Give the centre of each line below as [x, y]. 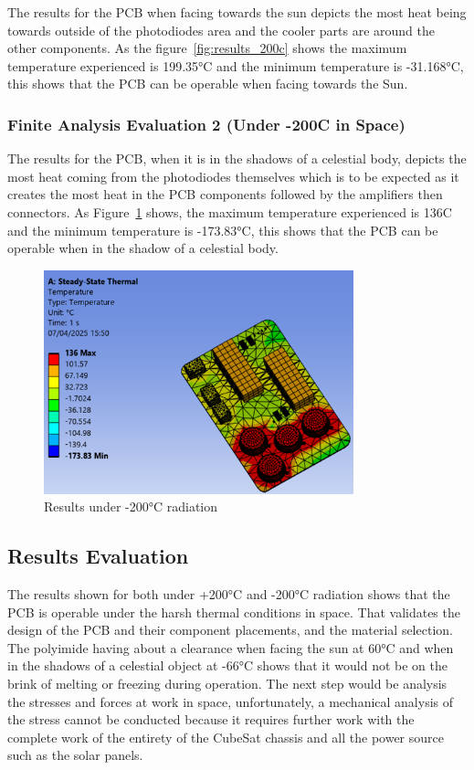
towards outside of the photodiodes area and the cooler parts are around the [221, 30]
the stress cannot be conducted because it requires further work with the [211, 719]
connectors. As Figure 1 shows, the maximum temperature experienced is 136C [230, 211]
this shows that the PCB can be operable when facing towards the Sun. [208, 84]
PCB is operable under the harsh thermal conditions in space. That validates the [234, 612]
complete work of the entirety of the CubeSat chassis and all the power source [226, 737]
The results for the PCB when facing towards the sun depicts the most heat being [237, 12]
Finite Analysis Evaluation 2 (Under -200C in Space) [206, 124]
